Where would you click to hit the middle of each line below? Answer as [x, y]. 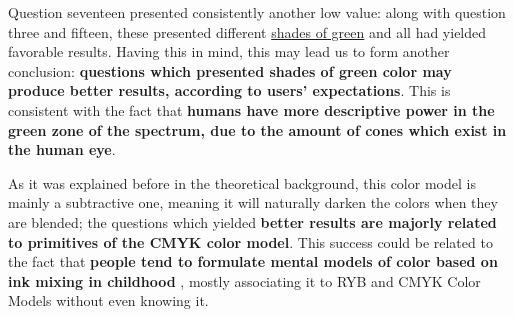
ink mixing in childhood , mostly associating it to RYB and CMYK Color [244, 280]
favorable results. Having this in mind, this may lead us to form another [229, 51]
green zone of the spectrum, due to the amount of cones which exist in [257, 129]
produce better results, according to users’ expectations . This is [229, 90]
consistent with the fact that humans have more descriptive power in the [251, 109]
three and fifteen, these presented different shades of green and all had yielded [247, 31]
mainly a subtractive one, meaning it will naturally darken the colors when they [253, 202]
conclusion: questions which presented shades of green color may [230, 70]
